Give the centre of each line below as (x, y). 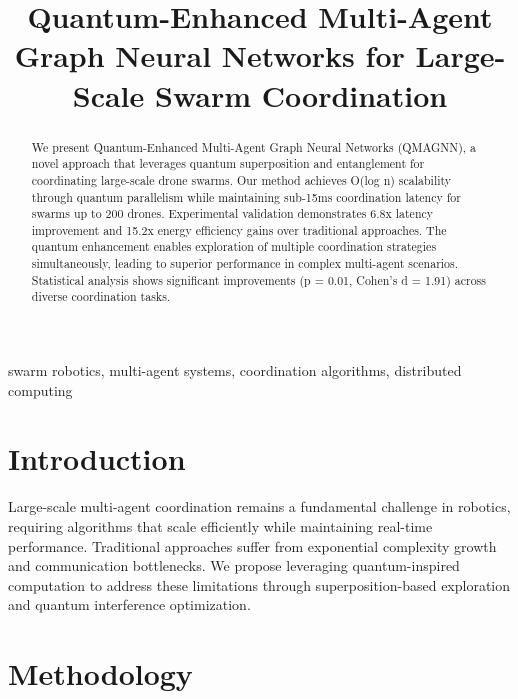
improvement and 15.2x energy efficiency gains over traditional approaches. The (239, 229)
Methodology (100, 673)
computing (40, 389)
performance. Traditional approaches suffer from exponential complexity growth (252, 545)
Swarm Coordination (301, 94)
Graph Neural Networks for (209, 55)
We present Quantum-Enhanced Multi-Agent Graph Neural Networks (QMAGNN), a (254, 146)
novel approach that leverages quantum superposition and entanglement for (228, 163)
